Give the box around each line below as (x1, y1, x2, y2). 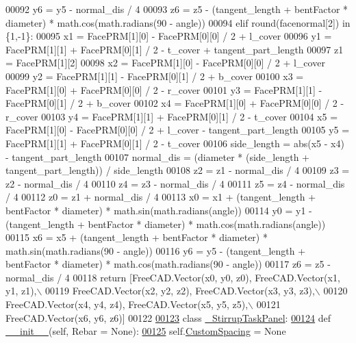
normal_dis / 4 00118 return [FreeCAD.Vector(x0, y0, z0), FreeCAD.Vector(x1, (5, 270, 340, 284)
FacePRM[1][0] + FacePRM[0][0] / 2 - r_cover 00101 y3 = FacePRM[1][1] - (5, 82, 322, 97)
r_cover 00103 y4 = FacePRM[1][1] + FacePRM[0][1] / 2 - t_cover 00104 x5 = (5, 109, 338, 123)
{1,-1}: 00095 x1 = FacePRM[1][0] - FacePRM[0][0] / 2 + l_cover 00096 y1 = (5, 29, 332, 43)
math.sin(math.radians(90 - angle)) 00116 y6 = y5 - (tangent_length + (5, 243, 306, 257)
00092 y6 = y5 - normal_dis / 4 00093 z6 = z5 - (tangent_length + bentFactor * (5, 2, 348, 16)
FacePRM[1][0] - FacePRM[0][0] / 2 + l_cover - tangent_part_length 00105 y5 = (5, 123, 350, 137)
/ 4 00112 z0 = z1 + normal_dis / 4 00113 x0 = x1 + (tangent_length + (5, 190, 316, 204)
